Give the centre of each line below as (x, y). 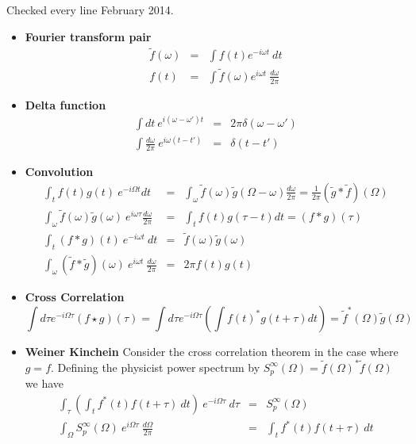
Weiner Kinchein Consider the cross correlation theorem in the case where (212, 351)
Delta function (65, 104)
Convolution (59, 172)
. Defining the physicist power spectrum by (156, 367)
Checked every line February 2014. (90, 10)
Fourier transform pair (88, 36)
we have (44, 383)
